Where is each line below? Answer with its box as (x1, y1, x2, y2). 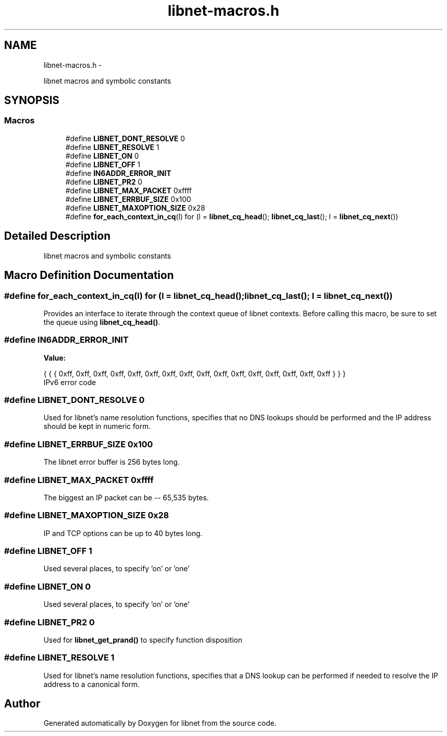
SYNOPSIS (4, 94, 60, 107)
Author (4, 697, 40, 710)
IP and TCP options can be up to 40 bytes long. (43, 528, 203, 538)
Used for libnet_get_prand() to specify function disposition (43, 635, 242, 644)
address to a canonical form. (43, 679, 140, 689)
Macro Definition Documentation (4, 269, 174, 282)
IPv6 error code (43, 377, 96, 387)
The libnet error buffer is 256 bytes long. (43, 458, 180, 467)
